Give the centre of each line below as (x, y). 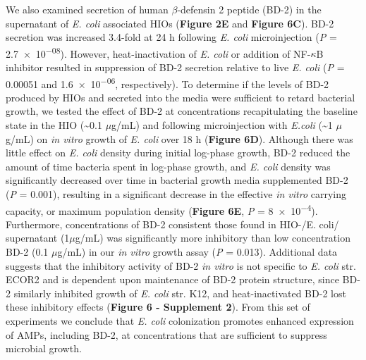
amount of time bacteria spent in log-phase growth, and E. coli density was (168, 166)
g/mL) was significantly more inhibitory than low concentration (213, 238)
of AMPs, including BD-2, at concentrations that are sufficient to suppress (166, 334)
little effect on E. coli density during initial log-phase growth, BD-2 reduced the (178, 153)
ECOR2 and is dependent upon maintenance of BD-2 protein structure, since (172, 279)
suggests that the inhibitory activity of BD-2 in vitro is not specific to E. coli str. (181, 265)
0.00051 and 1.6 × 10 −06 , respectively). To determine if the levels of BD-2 (167, 82)
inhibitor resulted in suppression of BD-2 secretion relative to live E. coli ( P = (175, 67)
